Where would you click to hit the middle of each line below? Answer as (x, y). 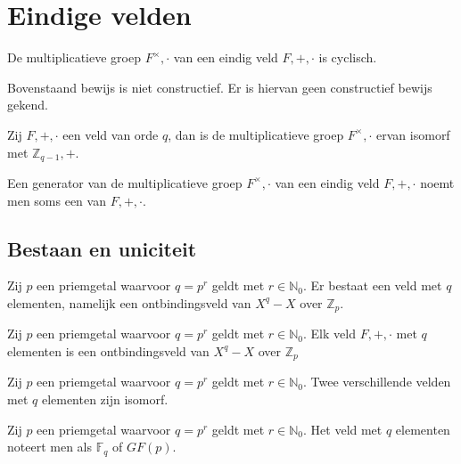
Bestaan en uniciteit (102, 248)
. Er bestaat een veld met (373, 285)
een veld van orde (111, 134)
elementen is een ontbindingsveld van (108, 350)
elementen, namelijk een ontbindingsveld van (129, 302)
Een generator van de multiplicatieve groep (125, 182)
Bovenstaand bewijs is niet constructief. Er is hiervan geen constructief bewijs (220, 87)
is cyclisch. (348, 57)
